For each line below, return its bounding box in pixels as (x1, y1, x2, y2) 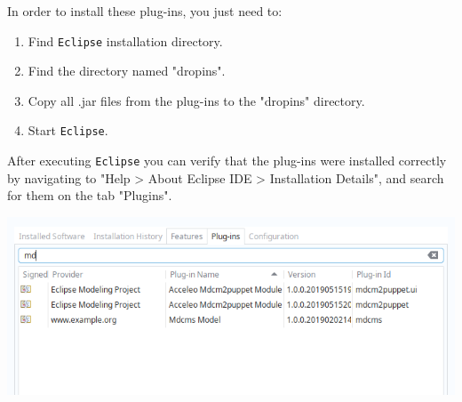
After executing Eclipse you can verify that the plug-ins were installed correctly (7, 151, 447, 170)
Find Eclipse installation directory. (28, 31, 223, 50)
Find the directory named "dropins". (28, 61, 226, 80)
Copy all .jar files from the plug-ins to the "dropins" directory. (28, 91, 365, 109)
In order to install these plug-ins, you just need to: (7, 2, 283, 20)
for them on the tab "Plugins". (7, 186, 172, 205)
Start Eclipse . (28, 121, 108, 140)
